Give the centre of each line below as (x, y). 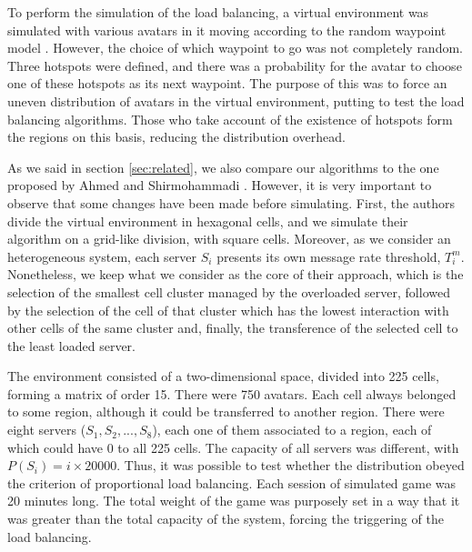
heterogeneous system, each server (102, 256)
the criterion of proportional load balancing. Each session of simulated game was (232, 482)
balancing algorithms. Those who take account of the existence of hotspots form (230, 119)
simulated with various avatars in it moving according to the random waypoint (227, 30)
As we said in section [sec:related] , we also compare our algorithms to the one (223, 167)
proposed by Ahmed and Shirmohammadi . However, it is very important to (220, 185)
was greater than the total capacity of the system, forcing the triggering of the (226, 519)
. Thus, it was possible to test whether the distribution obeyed (291, 465)
